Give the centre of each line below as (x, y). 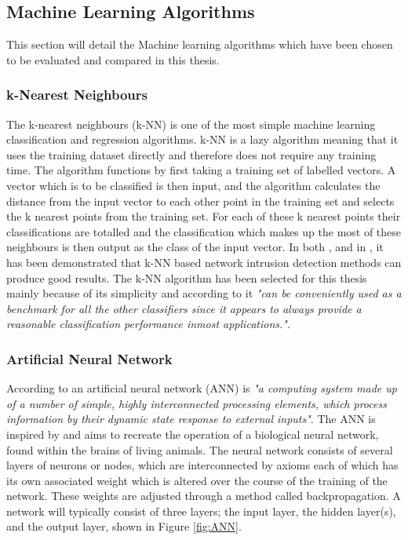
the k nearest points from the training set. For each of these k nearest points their (204, 216)
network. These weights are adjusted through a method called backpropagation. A (204, 496)
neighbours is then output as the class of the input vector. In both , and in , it (195, 247)
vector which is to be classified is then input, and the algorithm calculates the (193, 185)
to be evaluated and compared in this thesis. (113, 59)
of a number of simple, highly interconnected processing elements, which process (197, 403)
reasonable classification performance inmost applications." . (148, 324)
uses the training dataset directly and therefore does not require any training (191, 154)
